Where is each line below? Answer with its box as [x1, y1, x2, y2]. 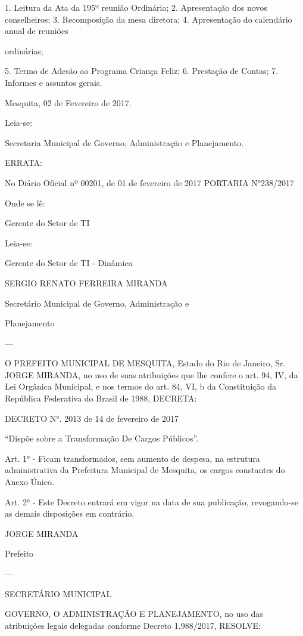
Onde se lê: [5, 196, 45, 209]
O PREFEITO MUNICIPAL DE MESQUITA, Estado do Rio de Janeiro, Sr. [5, 357, 286, 369]
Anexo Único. [5, 476, 54, 488]
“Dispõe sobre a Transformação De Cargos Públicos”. [5, 432, 199, 444]
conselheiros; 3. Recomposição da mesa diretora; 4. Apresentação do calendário [5, 13, 292, 25]
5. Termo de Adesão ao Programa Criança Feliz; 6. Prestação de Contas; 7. [5, 64, 279, 77]
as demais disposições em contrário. [5, 507, 135, 520]
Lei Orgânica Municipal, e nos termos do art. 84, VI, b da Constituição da [5, 380, 276, 393]
